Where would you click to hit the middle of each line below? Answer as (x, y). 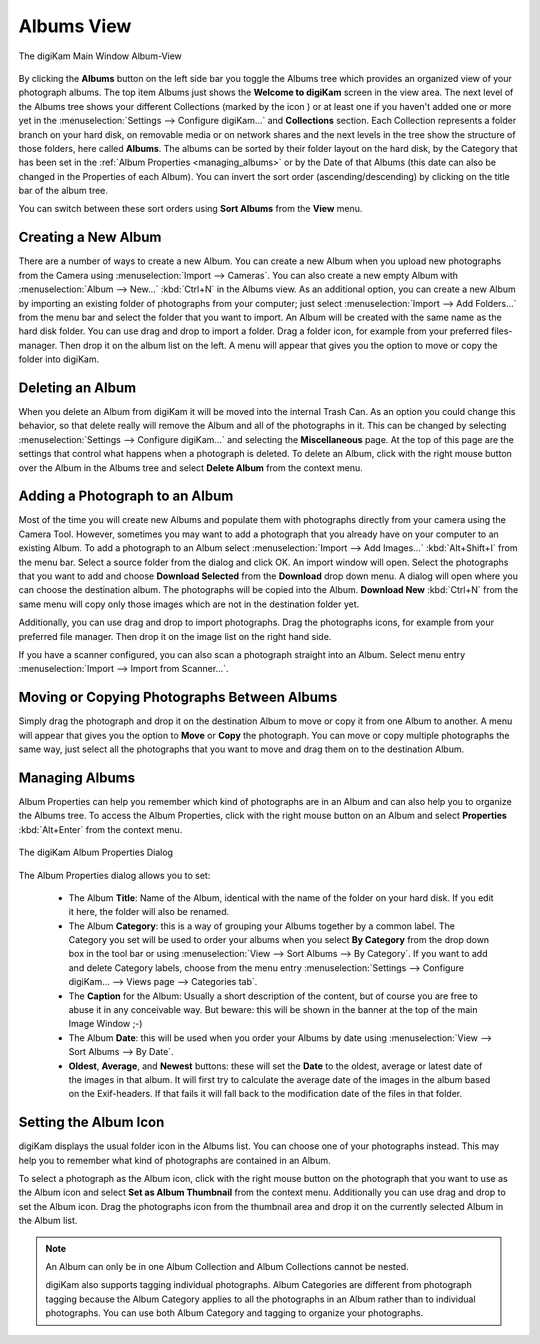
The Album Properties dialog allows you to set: (114, 875)
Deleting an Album (77, 387)
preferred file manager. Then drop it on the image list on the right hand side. (175, 636)
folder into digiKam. (59, 359)
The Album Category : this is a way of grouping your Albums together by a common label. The (261, 926)
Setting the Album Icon (91, 1122)
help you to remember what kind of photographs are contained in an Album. (174, 1160)
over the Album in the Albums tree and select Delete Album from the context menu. (191, 467)
